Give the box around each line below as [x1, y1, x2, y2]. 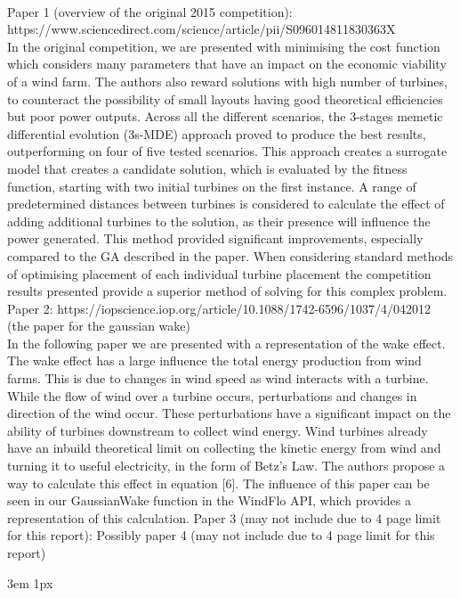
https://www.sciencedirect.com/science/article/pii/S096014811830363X [7, 20, 396, 38]
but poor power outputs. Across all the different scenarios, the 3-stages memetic [7, 107, 443, 126]
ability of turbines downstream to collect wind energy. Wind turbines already [7, 421, 428, 439]
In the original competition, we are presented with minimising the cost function [7, 37, 440, 55]
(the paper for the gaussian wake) [7, 316, 190, 335]
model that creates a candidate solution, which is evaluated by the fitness [7, 159, 408, 177]
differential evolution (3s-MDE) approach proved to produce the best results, [7, 124, 426, 143]
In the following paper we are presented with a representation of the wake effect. [7, 333, 446, 352]
